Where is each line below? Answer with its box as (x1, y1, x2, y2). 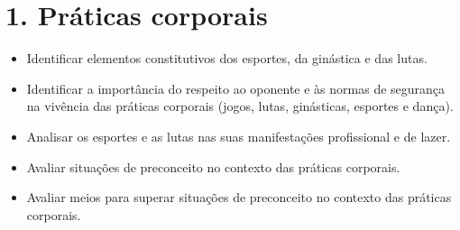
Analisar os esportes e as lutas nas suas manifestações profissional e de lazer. (26, 126, 451, 145)
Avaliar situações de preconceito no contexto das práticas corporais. (26, 157, 400, 176)
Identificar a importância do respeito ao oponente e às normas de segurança (26, 78, 446, 97)
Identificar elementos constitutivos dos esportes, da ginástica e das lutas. (26, 49, 428, 68)
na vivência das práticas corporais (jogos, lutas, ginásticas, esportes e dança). (26, 97, 454, 115)
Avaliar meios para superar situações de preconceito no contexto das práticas (26, 188, 452, 207)
